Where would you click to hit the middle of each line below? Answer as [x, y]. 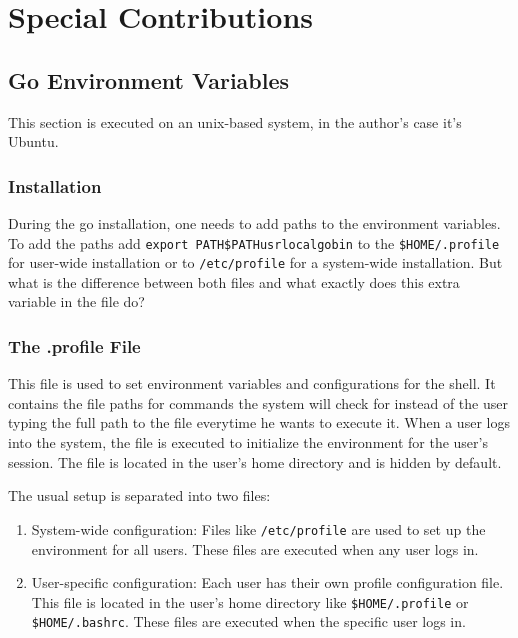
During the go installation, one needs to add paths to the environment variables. [254, 222]
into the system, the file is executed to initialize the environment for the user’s [248, 442]
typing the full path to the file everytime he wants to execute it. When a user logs [259, 422]
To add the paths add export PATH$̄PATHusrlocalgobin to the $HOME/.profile [254, 242]
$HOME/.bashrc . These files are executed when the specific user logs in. [248, 621]
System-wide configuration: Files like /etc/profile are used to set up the [258, 528]
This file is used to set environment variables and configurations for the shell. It [252, 383]
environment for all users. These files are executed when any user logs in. [255, 548]
